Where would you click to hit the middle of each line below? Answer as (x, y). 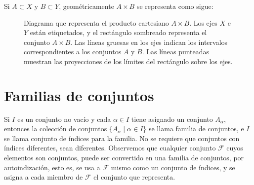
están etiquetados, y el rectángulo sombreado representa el (118, 32)
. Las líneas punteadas (176, 52)
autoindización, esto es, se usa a (52, 167)
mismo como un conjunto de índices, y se (173, 167)
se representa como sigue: (175, 6)
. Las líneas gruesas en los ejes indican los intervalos (149, 42)
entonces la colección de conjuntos (56, 129)
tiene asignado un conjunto (172, 119)
